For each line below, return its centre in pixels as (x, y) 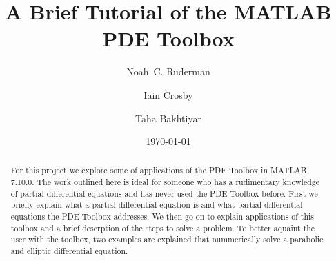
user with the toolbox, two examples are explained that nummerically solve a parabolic (167, 239)
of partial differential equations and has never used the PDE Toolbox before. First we (164, 193)
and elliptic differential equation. (69, 251)
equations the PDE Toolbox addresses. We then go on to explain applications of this (162, 216)
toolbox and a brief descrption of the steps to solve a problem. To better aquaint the (163, 228)
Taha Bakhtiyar (168, 118)
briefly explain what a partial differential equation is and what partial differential (157, 205)
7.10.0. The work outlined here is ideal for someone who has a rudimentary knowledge (165, 182)
